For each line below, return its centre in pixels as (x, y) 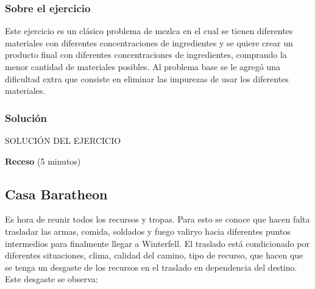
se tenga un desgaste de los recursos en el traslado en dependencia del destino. (151, 267)
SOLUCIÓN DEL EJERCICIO (63, 140)
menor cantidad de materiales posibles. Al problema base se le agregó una (143, 66)
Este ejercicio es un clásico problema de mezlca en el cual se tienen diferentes (149, 31)
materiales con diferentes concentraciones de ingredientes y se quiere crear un (149, 42)
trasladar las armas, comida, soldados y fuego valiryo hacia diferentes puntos (148, 231)
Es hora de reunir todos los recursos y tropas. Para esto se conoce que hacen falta (157, 219)
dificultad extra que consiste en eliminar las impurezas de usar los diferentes (147, 78)
